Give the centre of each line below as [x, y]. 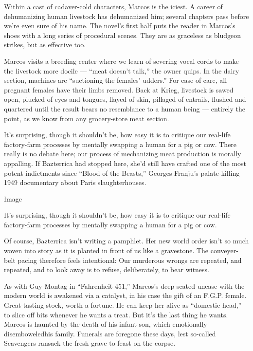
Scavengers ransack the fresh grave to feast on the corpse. [90, 343]
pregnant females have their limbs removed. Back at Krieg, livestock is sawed [119, 89]
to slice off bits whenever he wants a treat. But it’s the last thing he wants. [116, 314]
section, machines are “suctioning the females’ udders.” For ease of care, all [116, 80]
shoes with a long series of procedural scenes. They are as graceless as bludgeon [123, 35]
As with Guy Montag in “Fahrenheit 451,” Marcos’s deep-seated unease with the [124, 286]
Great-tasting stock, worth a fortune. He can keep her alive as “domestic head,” [123, 305]
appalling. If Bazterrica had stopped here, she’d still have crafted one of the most [125, 163]
